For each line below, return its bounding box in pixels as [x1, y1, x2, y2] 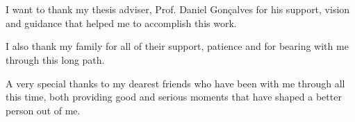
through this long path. [6, 52, 105, 67]
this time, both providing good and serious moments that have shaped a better [6, 89, 342, 104]
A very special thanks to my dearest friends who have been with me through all [6, 76, 345, 90]
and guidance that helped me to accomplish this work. [6, 15, 237, 30]
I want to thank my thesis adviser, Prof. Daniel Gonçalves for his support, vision [6, 2, 350, 17]
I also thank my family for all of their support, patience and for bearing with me [6, 39, 349, 53]
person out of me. [6, 103, 81, 117]
